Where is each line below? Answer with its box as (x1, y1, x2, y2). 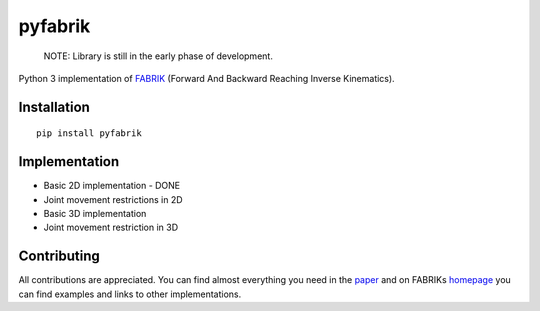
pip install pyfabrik (36, 128, 142, 139)
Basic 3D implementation (43, 208, 147, 220)
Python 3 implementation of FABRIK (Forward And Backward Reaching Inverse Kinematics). (18, 72, 395, 84)
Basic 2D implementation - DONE (43, 180, 181, 192)
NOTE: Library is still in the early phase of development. (43, 50, 274, 62)
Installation (18, 98, 90, 115)
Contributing (18, 248, 100, 265)
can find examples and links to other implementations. (18, 288, 242, 300)
